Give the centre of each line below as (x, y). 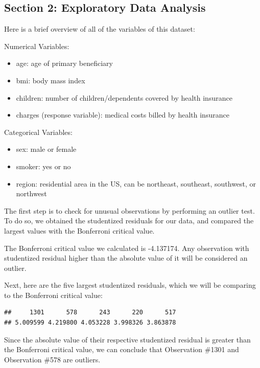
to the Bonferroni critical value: (53, 295)
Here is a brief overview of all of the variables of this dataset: (100, 29)
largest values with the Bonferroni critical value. (79, 230)
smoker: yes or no (43, 166)
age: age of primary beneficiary (64, 63)
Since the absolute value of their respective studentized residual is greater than (127, 339)
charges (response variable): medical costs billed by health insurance (123, 115)
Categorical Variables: (38, 132)
